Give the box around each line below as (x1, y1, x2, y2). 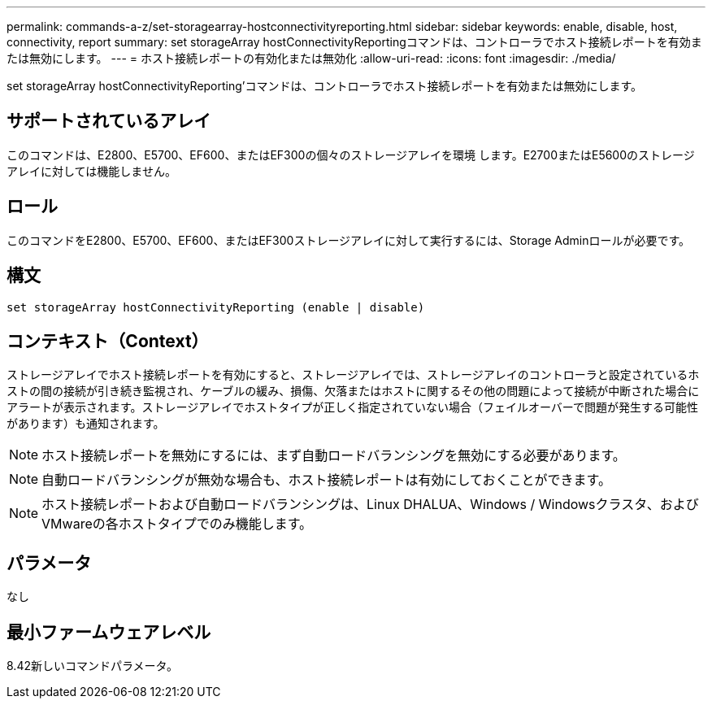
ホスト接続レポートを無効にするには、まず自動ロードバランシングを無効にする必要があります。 (41, 447, 626, 464)
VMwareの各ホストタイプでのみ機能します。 (41, 516, 313, 533)
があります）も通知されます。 (7, 416, 165, 431)
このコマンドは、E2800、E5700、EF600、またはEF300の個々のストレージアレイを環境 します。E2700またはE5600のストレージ (7, 147, 695, 162)
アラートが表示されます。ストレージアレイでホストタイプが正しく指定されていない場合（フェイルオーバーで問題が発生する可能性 (7, 400, 698, 415)
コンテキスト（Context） (7, 330, 209, 351)
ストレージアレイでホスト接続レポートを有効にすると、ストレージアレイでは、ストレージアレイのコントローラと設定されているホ (7, 368, 700, 382)
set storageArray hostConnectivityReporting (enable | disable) (7, 300, 425, 314)
